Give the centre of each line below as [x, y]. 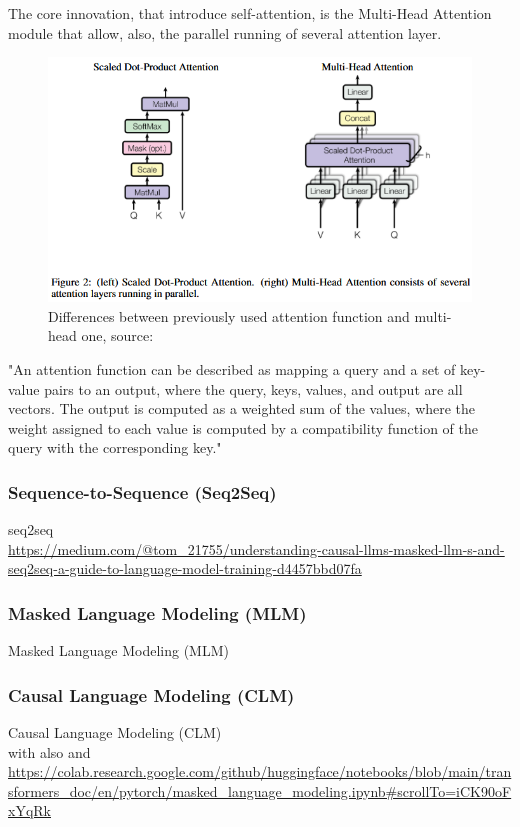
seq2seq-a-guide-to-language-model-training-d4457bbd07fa [185, 568]
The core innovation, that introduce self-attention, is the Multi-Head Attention [250, 13]
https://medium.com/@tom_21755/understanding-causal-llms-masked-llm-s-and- [256, 548]
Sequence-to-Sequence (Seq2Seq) [142, 491]
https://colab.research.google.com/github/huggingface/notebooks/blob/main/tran [260, 771]
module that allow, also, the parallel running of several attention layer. [225, 32]
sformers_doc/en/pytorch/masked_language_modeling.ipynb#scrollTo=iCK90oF [260, 790]
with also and [49, 751]
